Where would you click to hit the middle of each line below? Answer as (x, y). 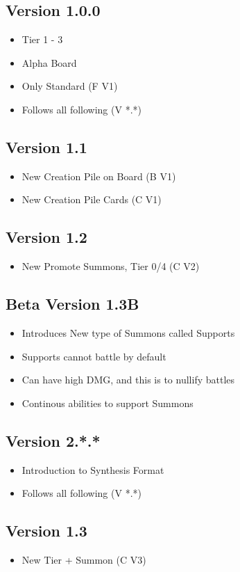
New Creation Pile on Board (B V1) (99, 176)
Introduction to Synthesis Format (93, 469)
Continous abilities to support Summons (108, 403)
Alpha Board (49, 62)
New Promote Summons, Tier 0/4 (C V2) (111, 266)
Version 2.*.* (53, 440)
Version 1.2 (46, 237)
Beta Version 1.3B (72, 304)
